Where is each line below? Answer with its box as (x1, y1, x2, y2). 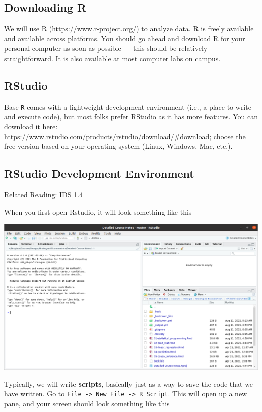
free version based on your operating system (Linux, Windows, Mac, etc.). (4, 141, 233, 151)
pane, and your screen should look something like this (4, 398, 170, 408)
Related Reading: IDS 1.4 (4, 189, 83, 200)
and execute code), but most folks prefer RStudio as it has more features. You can (4, 111, 258, 122)
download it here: (4, 121, 58, 132)
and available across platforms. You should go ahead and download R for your (4, 33, 245, 43)
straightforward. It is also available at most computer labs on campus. (4, 53, 221, 63)
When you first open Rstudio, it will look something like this (4, 206, 192, 217)
